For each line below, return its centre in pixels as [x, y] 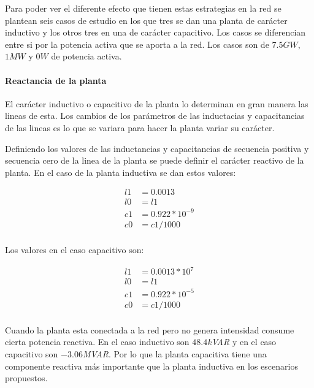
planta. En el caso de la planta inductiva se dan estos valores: [121, 172]
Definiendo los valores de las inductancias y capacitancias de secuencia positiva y [157, 148]
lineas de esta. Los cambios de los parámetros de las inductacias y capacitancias [155, 116]
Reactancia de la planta [56, 80]
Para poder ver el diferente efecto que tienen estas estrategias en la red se [143, 8]
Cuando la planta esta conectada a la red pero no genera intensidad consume [150, 329]
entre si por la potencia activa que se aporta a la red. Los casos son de [137, 44]
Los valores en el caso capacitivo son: [75, 249]
